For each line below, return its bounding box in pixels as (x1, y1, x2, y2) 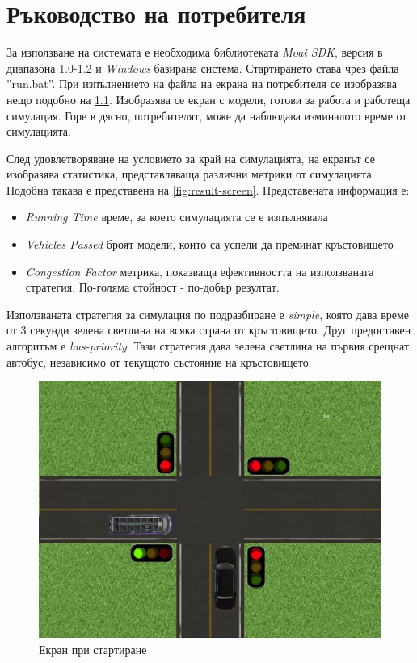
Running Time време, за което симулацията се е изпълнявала (25, 208, 328, 225)
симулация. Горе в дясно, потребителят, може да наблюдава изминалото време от (6, 107, 407, 124)
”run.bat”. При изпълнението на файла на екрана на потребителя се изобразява (6, 75, 397, 92)
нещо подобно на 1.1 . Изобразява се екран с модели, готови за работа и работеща (6, 90, 411, 107)
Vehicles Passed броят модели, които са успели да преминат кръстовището (25, 236, 394, 253)
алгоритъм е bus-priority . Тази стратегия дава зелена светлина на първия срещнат (6, 338, 410, 355)
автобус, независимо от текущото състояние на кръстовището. (6, 353, 312, 370)
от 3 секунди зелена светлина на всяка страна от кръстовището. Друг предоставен (6, 321, 411, 338)
